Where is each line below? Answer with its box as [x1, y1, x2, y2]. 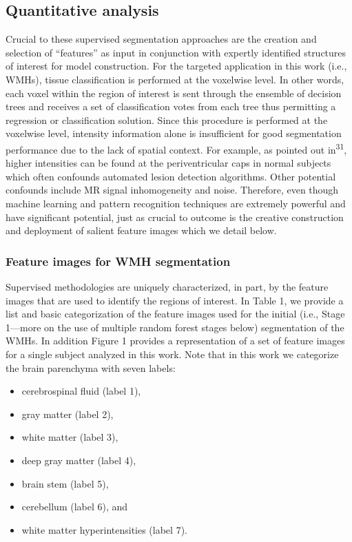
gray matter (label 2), [21, 406, 114, 421]
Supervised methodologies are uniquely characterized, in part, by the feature [6, 279, 329, 293]
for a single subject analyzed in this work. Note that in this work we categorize [6, 346, 339, 361]
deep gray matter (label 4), [21, 452, 136, 467]
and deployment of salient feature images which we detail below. [6, 223, 277, 238]
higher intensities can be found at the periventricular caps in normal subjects [6, 156, 331, 170]
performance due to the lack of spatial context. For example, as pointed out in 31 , [6, 140, 347, 156]
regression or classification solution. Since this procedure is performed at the [6, 112, 328, 127]
